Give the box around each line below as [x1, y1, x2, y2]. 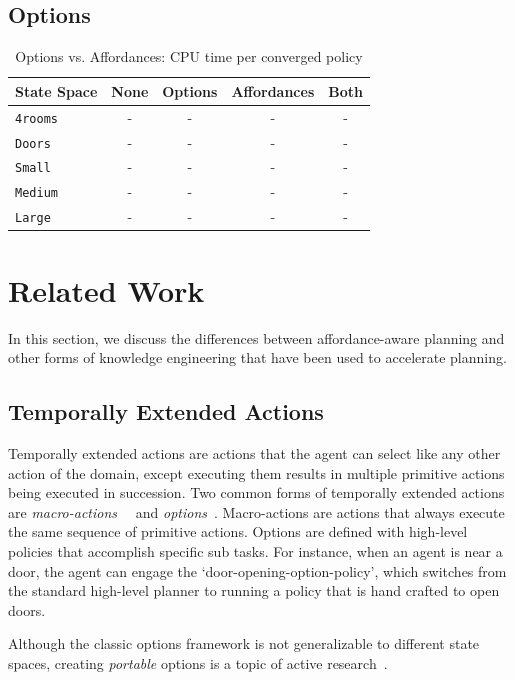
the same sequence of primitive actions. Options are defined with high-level [8, 521, 468, 542]
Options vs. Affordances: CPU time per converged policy [15, 46, 363, 67]
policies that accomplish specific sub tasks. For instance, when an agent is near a [8, 540, 503, 561]
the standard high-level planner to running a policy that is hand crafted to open [8, 580, 500, 601]
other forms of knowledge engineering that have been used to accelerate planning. [8, 347, 507, 368]
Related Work [8, 269, 205, 310]
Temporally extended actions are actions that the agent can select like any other [8, 442, 501, 463]
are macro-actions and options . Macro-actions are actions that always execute [8, 501, 505, 522]
